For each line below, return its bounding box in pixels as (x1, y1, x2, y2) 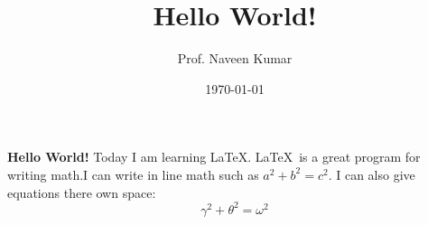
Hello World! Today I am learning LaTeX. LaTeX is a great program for (7, 147, 421, 166)
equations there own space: (7, 183, 156, 202)
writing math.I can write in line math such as (7, 164, 259, 183)
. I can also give (328, 164, 415, 183)
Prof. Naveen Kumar (177, 49, 293, 68)
